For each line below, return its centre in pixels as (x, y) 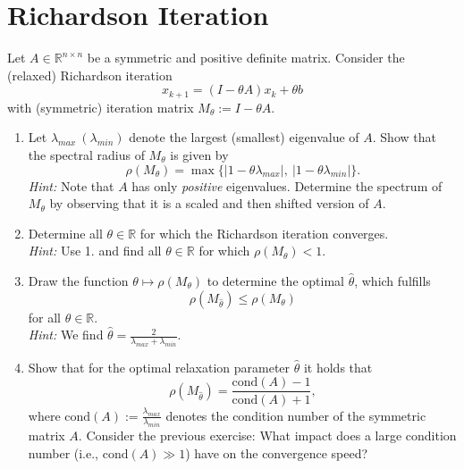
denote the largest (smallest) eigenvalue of (244, 137)
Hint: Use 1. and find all (95, 251)
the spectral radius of (86, 154)
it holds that (338, 367)
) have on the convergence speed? (277, 452)
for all (45, 317)
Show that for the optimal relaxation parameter (159, 367)
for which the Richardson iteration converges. (264, 233)
